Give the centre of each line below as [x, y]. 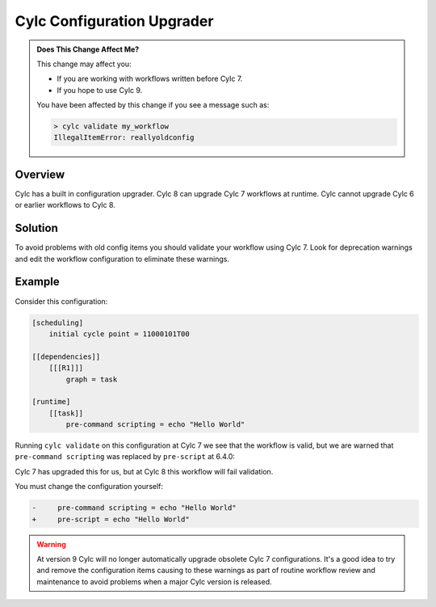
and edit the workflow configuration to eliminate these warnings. [122, 259]
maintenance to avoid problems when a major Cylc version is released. [154, 581]
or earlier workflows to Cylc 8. [65, 205]
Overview [40, 174]
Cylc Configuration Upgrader [114, 21]
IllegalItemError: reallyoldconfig [124, 138]
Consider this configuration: [61, 301]
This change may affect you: [84, 64]
